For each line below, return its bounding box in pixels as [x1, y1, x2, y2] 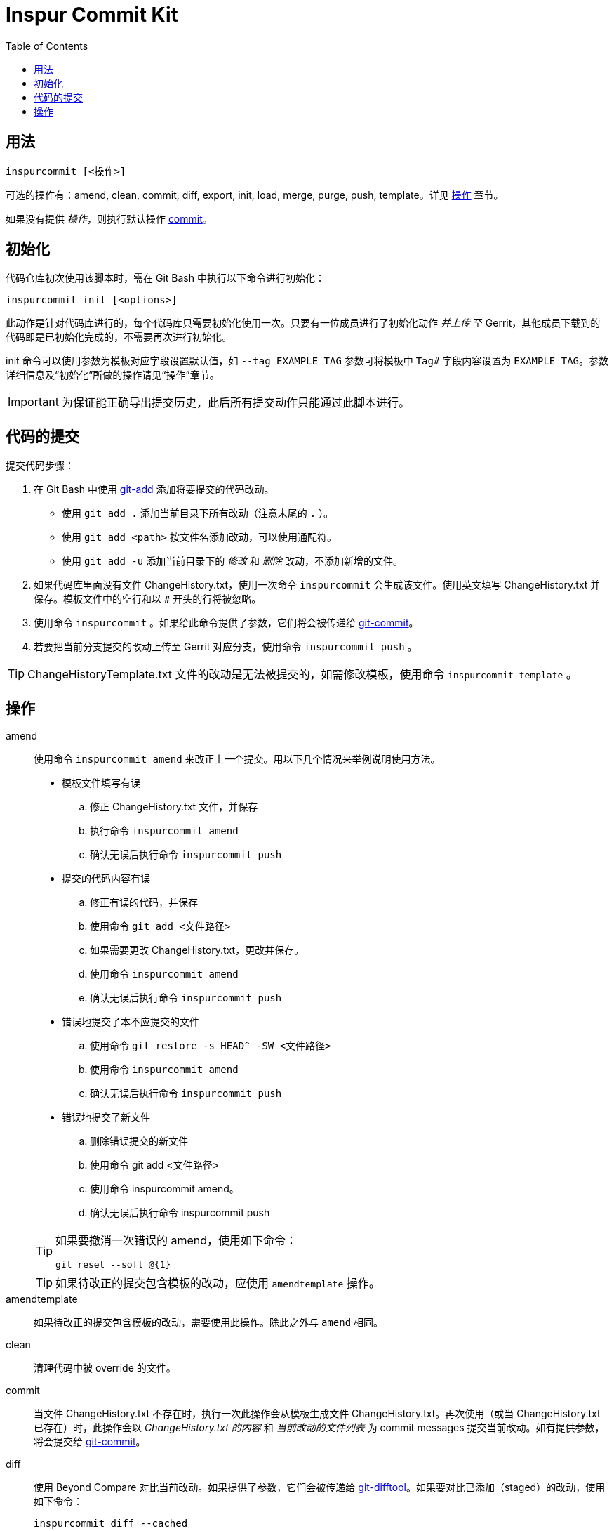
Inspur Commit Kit [6, 3, 178, 27]
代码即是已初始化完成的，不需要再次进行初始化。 [6, 331, 232, 343]
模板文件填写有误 [62, 777, 140, 789]
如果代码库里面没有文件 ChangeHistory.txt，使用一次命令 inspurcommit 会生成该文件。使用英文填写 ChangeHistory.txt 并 [34, 579, 601, 591]
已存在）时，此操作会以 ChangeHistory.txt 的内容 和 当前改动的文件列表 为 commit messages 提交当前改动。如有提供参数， [34, 1421, 605, 1434]
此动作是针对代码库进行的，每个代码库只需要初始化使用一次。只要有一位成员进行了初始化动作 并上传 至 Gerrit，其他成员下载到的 [6, 317, 601, 329]
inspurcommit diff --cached [34, 1518, 188, 1530]
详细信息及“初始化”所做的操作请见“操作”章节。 [6, 369, 220, 381]
